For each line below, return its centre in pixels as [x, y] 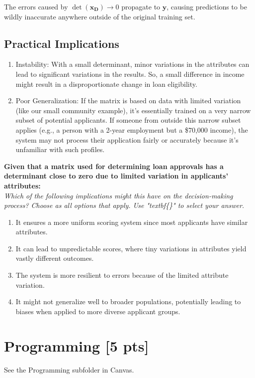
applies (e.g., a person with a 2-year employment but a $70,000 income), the [132, 129]
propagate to [141, 6]
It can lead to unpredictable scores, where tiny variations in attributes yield [131, 248]
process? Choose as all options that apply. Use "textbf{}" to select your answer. [124, 205]
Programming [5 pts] [77, 345]
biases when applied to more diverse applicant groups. [98, 311]
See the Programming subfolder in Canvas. [69, 369]
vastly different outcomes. [55, 258]
